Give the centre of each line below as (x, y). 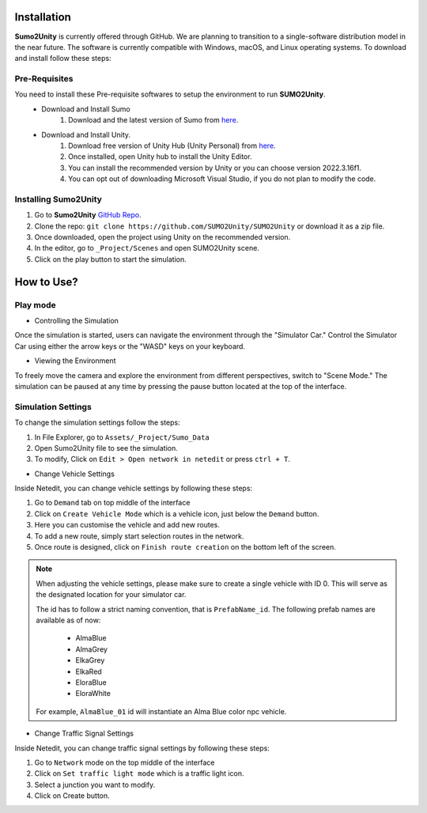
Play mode (35, 304)
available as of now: (68, 620)
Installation (43, 17)
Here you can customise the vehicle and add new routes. (127, 525)
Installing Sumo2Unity (59, 199)
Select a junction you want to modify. (95, 785)
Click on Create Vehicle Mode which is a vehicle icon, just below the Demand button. (177, 513)
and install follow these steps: (63, 59)
